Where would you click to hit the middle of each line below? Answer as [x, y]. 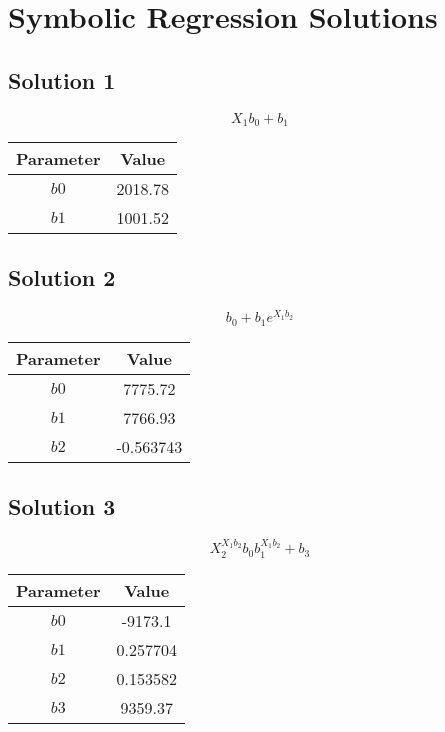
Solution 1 [62, 79]
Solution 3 [62, 506]
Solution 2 [62, 277]
